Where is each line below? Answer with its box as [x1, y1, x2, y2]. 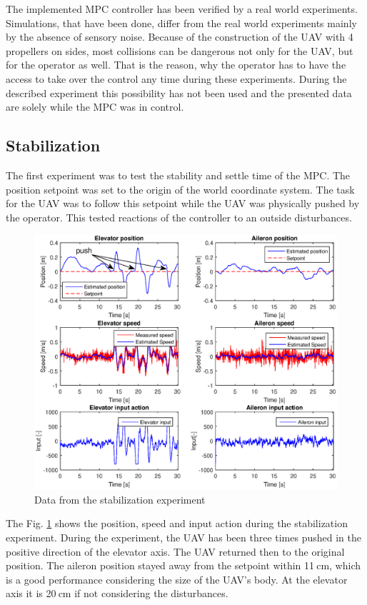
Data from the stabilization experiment [34, 491, 206, 506]
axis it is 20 [6, 586, 56, 601]
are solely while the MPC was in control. [6, 99, 184, 114]
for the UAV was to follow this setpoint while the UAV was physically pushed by [6, 196, 360, 211]
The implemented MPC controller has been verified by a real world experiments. [6, 1, 358, 16]
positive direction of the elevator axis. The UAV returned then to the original [6, 544, 345, 559]
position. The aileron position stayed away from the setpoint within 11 [6, 558, 315, 573]
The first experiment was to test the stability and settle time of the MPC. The [6, 167, 351, 182]
